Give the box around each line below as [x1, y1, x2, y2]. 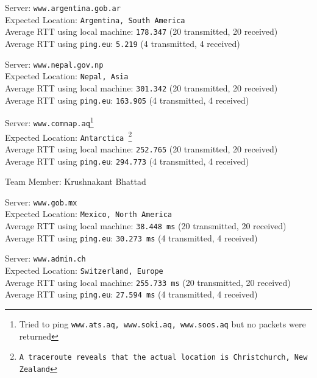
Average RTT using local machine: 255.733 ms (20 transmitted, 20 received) [5, 276, 291, 288]
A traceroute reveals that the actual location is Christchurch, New [19, 353, 308, 362]
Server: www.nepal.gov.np [5, 57, 104, 70]
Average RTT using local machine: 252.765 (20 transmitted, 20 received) [5, 142, 278, 155]
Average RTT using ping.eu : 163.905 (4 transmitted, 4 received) [5, 93, 249, 106]
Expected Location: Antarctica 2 [5, 129, 132, 143]
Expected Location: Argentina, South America [5, 13, 185, 26]
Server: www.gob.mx [5, 195, 77, 208]
